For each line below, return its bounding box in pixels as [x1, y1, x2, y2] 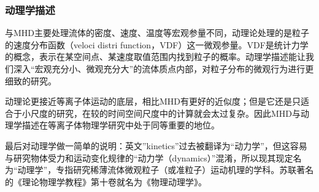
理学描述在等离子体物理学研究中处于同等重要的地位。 [5, 119, 220, 131]
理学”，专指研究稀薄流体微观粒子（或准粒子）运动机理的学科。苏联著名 [26, 163, 314, 176]
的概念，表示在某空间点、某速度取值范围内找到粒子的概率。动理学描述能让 [5, 50, 306, 63]
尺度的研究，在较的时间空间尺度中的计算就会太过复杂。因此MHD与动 [30, 106, 310, 119]
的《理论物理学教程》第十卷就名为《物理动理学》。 [5, 175, 207, 188]
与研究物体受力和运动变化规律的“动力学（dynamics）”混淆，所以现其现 [5, 151, 285, 164]
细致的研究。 [5, 74, 56, 87]
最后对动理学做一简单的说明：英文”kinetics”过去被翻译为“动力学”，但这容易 [5, 139, 307, 152]
